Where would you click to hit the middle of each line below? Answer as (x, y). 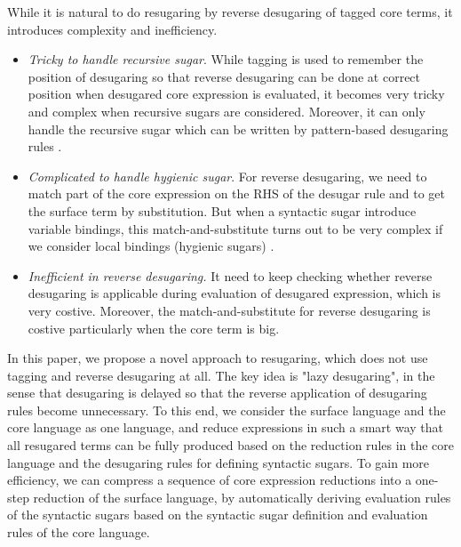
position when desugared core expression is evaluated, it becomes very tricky (236, 94)
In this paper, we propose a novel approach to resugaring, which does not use (218, 358)
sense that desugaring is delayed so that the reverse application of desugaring (217, 393)
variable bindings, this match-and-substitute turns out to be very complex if (235, 228)
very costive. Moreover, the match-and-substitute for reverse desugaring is (229, 310)
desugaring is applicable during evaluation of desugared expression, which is (234, 293)
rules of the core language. (79, 532)
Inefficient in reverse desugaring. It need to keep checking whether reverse (230, 275)
